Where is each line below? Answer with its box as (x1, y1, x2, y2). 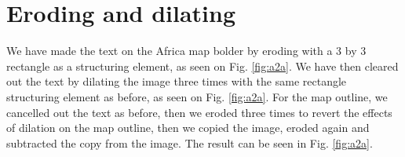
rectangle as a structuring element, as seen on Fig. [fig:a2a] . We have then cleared (6, 57, 399, 74)
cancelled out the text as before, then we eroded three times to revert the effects (6, 104, 392, 120)
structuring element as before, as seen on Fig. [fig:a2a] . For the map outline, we (6, 88, 388, 104)
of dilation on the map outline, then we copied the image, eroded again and (6, 119, 370, 136)
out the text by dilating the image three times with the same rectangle (6, 73, 347, 89)
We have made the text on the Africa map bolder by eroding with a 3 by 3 (6, 42, 367, 59)
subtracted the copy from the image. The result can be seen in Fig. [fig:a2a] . (6, 134, 373, 151)
